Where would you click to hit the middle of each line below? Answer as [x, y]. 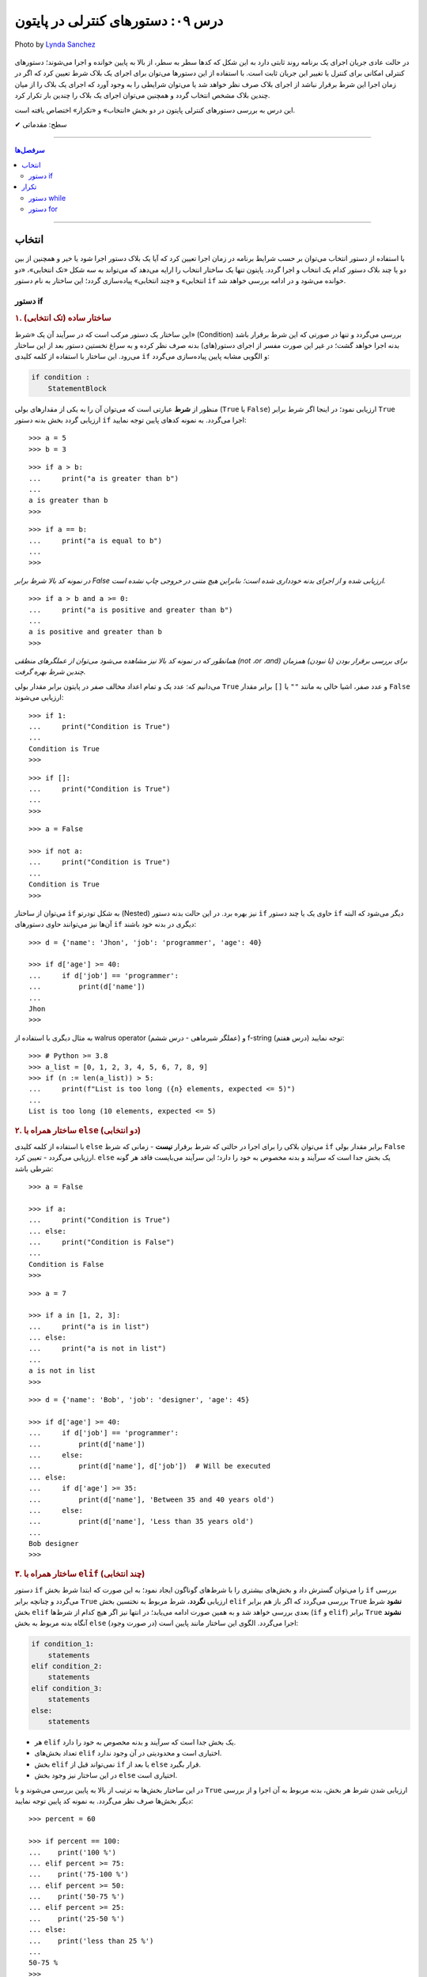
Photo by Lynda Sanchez [55, 44]
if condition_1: [63, 1644]
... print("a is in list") [89, 1326]
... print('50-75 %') [77, 1897]
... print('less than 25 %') [91, 1941]
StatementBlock [77, 388]
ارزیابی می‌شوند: [39, 697]
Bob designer [54, 1544]
